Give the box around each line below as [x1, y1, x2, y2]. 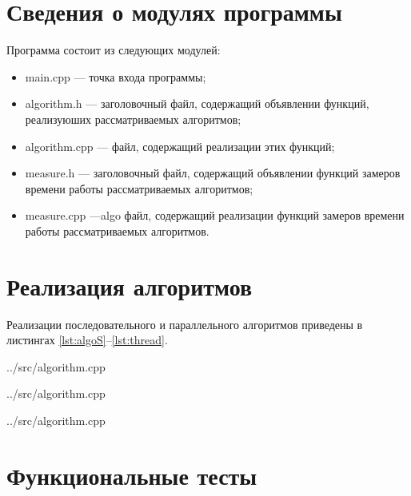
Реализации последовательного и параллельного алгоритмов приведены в [6, 315, 363, 332]
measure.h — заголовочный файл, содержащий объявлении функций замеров [25, 165, 401, 181]
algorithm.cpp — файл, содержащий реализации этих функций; [25, 137, 335, 154]
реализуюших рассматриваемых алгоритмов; [25, 110, 241, 127]
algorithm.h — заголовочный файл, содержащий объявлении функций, [25, 95, 369, 112]
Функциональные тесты [6, 458, 257, 491]
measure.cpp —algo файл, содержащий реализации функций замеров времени [25, 207, 405, 224]
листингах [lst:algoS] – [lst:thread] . [6, 331, 168, 348]
